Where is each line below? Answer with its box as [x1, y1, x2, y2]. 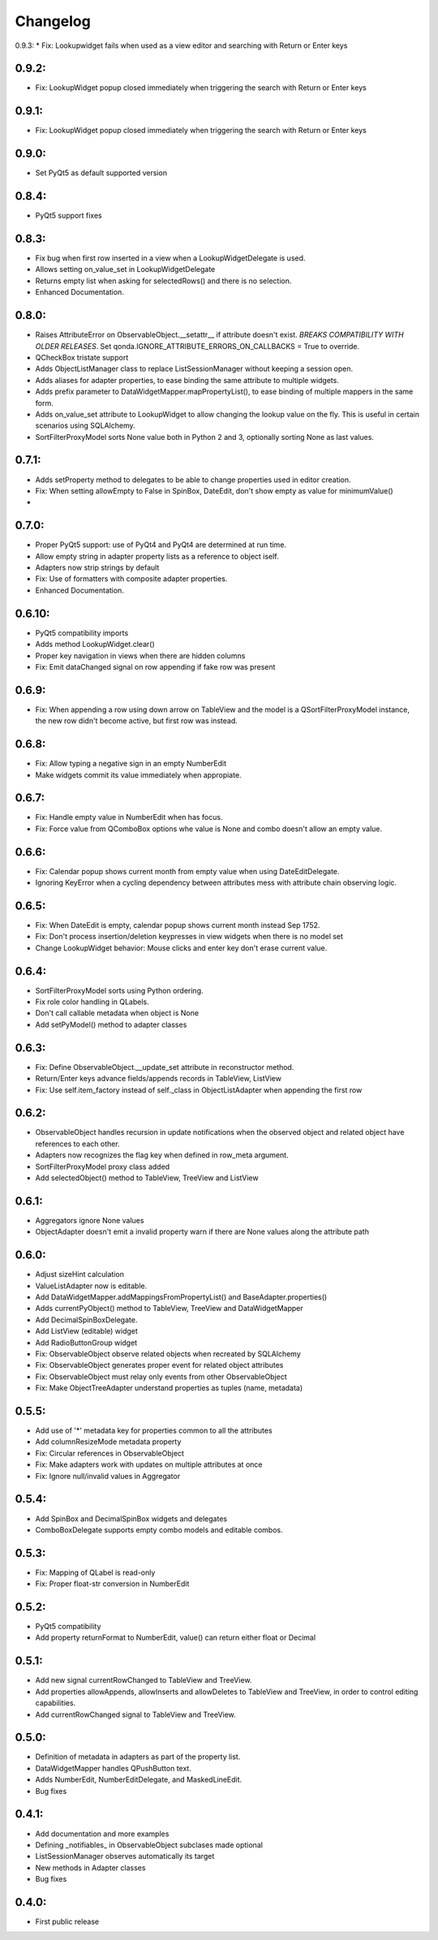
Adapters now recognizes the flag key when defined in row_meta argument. [35, 1150, 289, 1160]
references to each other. [35, 1139, 121, 1149]
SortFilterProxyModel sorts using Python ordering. [35, 985, 204, 995]
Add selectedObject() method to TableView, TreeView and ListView [35, 1173, 259, 1183]
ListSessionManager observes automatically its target [35, 1852, 215, 1861]
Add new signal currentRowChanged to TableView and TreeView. [35, 1675, 252, 1685]
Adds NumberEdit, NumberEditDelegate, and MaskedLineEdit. [35, 1774, 243, 1785]
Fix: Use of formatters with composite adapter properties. [35, 574, 228, 584]
